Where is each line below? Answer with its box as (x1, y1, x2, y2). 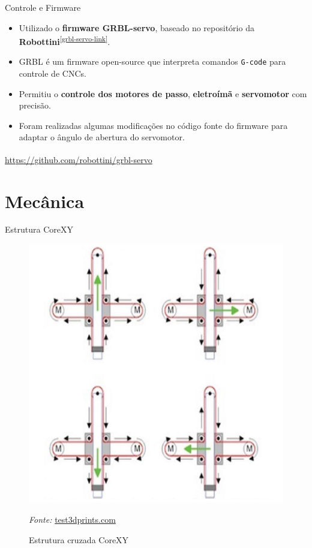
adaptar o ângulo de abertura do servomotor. (19, 131, 185, 143)
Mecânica (5, 188, 85, 213)
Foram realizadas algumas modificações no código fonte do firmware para (19, 119, 288, 131)
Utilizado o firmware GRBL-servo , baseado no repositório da (19, 21, 254, 34)
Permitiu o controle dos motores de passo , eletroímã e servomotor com (19, 87, 307, 100)
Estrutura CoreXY (5, 223, 73, 236)
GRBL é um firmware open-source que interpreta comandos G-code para (19, 55, 286, 68)
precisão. (19, 99, 51, 112)
